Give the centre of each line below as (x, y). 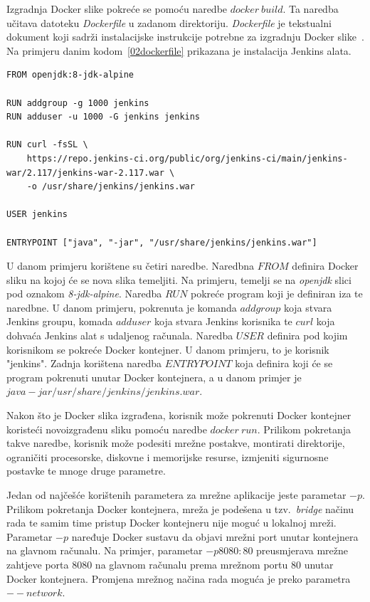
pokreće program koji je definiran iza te (277, 294)
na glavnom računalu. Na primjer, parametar (105, 550)
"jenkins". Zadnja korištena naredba (84, 363)
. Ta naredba (311, 9)
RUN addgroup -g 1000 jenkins (78, 103)
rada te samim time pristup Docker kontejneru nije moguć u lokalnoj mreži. (171, 523)
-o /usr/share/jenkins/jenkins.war (111, 187)
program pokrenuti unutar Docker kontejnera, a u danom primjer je (154, 377)
